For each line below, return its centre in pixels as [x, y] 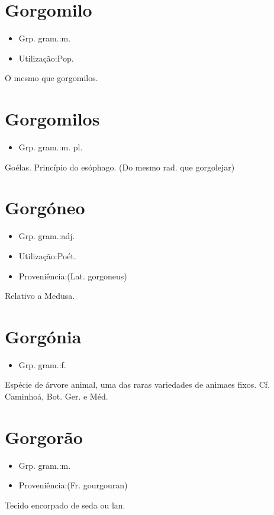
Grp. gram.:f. [42, 364]
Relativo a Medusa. [40, 296]
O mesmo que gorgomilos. [51, 78]
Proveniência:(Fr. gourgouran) [73, 485]
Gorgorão [44, 437]
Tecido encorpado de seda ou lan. [65, 505]
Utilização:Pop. [46, 58]
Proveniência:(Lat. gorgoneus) [73, 276]
